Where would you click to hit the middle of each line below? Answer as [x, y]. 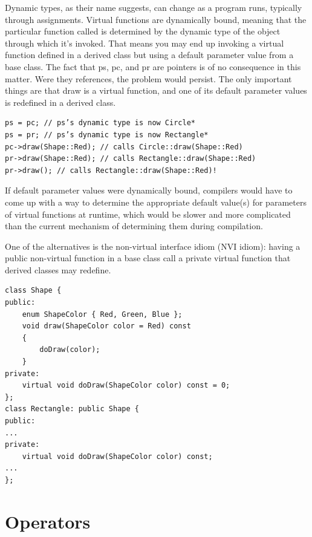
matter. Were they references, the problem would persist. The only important [148, 78]
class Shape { [33, 291]
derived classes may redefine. [58, 269]
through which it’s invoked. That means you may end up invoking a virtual [145, 43]
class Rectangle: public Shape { [72, 409]
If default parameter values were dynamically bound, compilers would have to [149, 190]
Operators [48, 521]
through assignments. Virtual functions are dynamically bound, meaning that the [156, 19]
